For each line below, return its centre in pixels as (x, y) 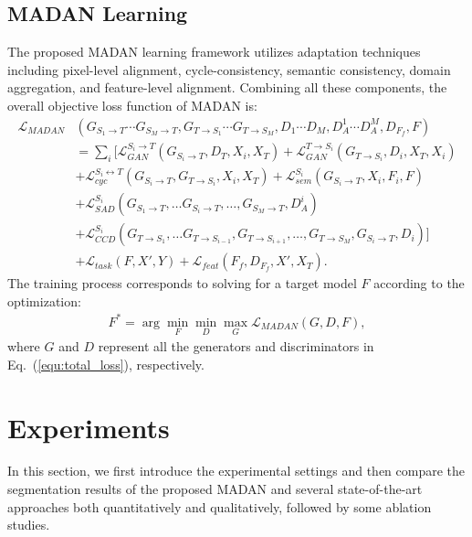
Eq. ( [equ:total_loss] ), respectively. (106, 364)
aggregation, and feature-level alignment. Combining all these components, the (227, 87)
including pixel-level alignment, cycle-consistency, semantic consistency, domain (229, 69)
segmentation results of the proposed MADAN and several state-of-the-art (215, 489)
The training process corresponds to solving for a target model (182, 283)
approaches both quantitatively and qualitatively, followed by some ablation (220, 506)
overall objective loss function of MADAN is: (132, 105)
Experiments (89, 427)
